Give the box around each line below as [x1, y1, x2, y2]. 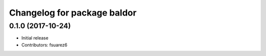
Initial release [21, 35, 49, 41]
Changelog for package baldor [9, 7, 137, 18]
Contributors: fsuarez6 [21, 42, 67, 48]
